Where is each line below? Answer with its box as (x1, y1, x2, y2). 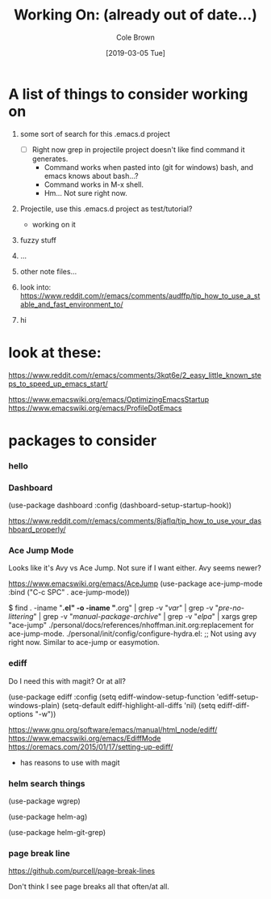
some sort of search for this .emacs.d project (19, 129, 171, 138)
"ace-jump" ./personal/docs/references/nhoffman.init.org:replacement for (8, 621, 254, 630)
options (8, 709, 34, 719)
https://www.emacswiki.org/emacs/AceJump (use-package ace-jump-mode (8, 579, 263, 588)
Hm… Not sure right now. (44, 188, 127, 197)
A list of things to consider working (8, 85, 248, 103)
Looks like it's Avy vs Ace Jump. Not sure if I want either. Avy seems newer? (8, 563, 262, 573)
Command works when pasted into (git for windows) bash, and (44, 162, 254, 172)
